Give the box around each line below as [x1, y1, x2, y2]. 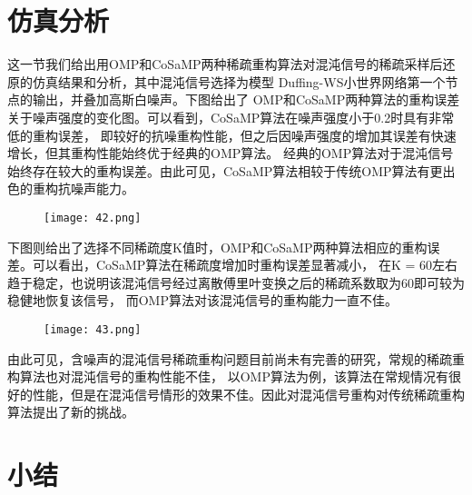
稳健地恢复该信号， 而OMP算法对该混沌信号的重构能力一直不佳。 [7, 291, 398, 310]
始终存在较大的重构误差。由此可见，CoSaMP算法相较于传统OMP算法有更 [7, 161, 443, 180]
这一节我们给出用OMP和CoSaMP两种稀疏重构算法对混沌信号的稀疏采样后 [7, 54, 443, 74]
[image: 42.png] [44, 211, 142, 224]
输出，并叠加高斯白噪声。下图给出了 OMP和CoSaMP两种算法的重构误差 [32, 90, 460, 109]
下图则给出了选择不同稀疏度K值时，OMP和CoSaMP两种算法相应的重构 [7, 237, 428, 256]
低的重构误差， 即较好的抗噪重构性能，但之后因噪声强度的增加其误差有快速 [7, 125, 457, 144]
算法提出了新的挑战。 [7, 402, 134, 421]
